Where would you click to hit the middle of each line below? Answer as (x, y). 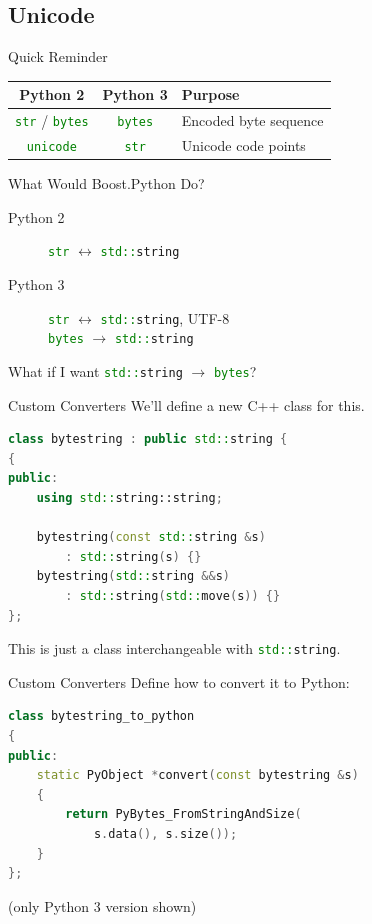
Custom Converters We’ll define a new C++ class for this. (186, 404)
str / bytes (52, 120)
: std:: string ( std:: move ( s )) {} (173, 595)
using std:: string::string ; (129, 497)
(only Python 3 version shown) (102, 905)
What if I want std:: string (95, 370)
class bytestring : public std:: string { (148, 439)
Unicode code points (243, 145)
